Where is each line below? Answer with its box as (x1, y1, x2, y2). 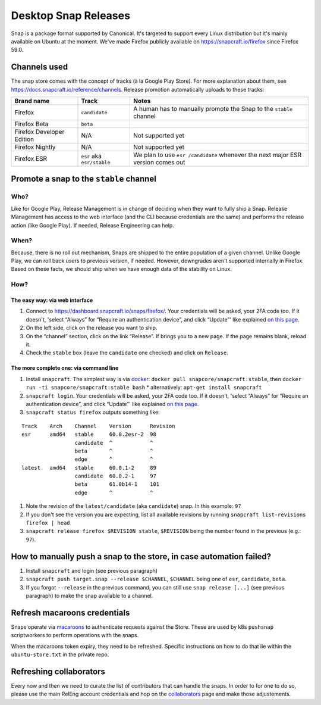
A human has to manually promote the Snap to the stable (133, 105, 293, 113)
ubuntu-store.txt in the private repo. (11, 651, 109, 658)
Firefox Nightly (14, 143, 56, 151)
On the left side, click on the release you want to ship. (26, 325, 158, 332)
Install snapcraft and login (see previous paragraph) (26, 567, 158, 574)
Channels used (11, 62, 68, 72)
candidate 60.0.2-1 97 (74, 473, 157, 479)
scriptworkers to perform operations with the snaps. (11, 632, 139, 639)
